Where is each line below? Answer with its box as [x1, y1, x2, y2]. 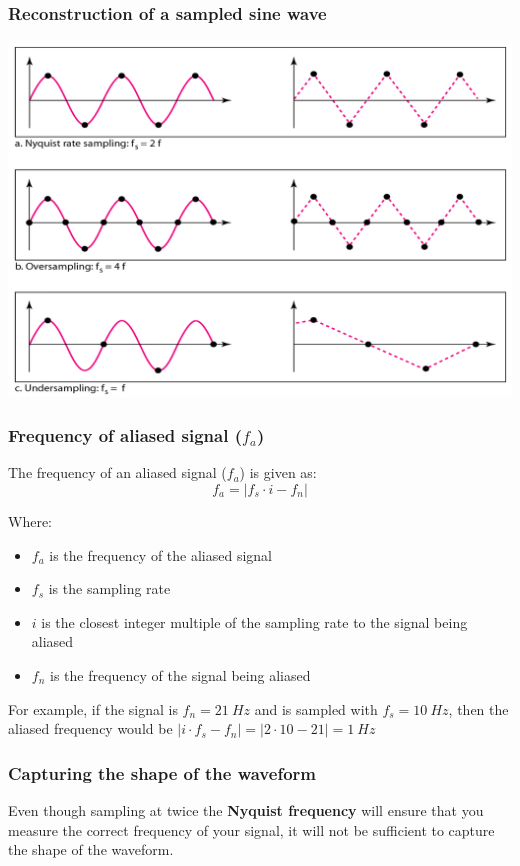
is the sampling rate [48, 578, 171, 599]
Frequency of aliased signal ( [8, 423, 243, 448]
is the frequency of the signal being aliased [50, 664, 311, 685]
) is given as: [239, 462, 317, 483]
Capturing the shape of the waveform [8, 760, 316, 785]
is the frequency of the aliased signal [49, 544, 273, 565]
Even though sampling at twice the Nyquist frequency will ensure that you [8, 799, 484, 820]
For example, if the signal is [8, 698, 178, 719]
